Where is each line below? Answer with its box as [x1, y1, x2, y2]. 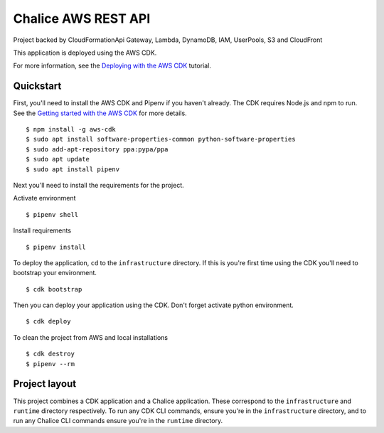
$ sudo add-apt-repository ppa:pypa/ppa [26, 145, 169, 153]
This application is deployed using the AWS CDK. [13, 48, 157, 57]
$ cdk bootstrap [26, 285, 82, 293]
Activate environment [13, 194, 76, 203]
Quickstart [13, 80, 62, 92]
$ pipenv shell [26, 210, 79, 218]
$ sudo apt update [26, 155, 90, 164]
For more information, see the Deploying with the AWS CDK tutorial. [13, 61, 211, 70]
